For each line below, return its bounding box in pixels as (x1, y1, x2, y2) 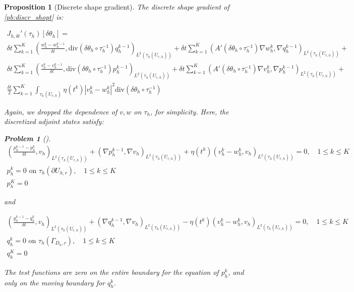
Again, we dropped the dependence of (4, 106, 117, 116)
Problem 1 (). (4, 133, 51, 144)
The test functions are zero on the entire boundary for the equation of (4, 266, 219, 277)
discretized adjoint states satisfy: (4, 116, 104, 127)
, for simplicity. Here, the (150, 106, 229, 116)
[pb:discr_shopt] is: (4, 11, 64, 22)
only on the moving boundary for (4, 277, 105, 287)
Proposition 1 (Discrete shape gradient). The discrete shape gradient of (4, 2, 229, 12)
